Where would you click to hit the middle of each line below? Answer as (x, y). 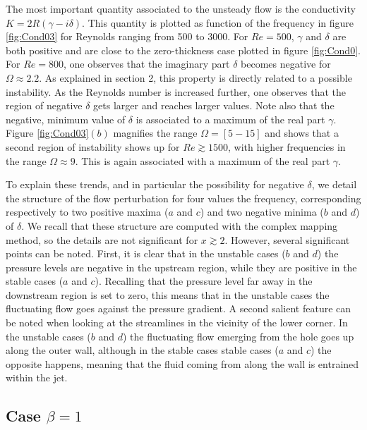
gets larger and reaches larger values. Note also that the (214, 105)
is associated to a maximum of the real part (230, 119)
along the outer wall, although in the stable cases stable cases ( (142, 350)
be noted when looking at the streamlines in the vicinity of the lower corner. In (177, 322)
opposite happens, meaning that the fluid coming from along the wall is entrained (182, 363)
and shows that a (302, 133)
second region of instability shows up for (93, 146)
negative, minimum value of (66, 119)
